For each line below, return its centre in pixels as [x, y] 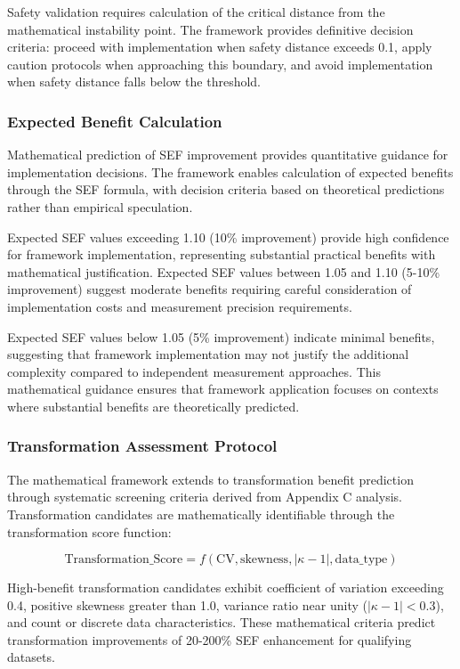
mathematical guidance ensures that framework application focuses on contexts [223, 389]
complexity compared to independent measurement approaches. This [194, 371]
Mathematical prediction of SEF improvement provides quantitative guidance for [228, 155]
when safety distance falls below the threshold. [134, 82]
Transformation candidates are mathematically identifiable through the [201, 514]
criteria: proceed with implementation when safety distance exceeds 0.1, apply [220, 47]
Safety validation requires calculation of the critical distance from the [196, 12]
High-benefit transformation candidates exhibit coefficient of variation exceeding [226, 587]
